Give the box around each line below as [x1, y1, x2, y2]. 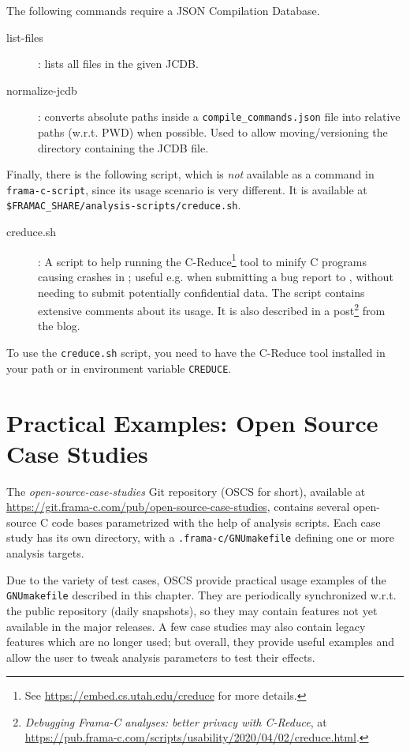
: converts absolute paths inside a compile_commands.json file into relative [38, 108, 401, 125]
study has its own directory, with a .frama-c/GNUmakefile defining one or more [6, 529, 395, 546]
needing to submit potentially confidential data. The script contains [38, 284, 365, 300]
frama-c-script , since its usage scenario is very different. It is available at [6, 181, 367, 197]
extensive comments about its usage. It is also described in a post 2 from [38, 300, 386, 318]
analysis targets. [6, 545, 84, 561]
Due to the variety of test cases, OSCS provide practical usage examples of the [6, 571, 386, 588]
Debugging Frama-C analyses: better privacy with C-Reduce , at [24, 713, 327, 730]
